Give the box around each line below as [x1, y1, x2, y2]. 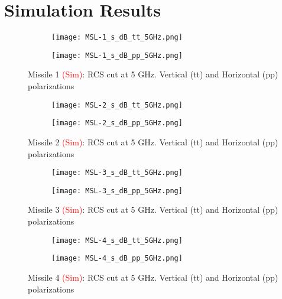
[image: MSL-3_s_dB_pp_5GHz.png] [51, 186, 183, 195]
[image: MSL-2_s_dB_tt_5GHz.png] [51, 100, 183, 109]
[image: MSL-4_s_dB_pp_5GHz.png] [51, 254, 183, 263]
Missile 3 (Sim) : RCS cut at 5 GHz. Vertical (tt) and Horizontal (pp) [28, 203, 278, 216]
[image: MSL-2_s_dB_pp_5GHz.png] [51, 119, 183, 128]
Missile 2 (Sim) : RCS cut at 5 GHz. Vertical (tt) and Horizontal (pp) [28, 135, 278, 148]
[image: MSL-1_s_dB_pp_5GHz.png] [51, 51, 183, 60]
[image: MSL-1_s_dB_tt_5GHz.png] [51, 33, 183, 42]
